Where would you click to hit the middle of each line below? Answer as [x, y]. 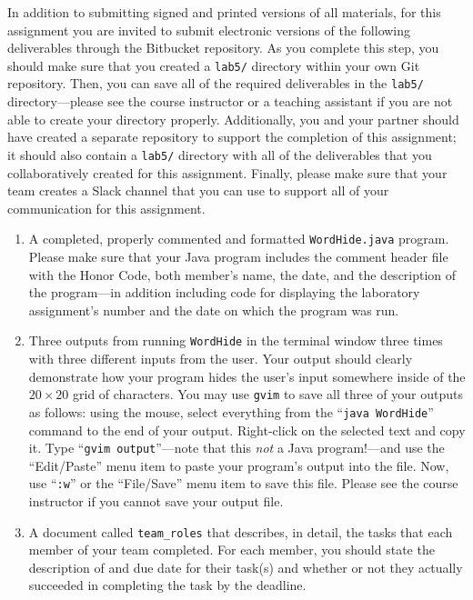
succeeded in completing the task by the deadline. [167, 585]
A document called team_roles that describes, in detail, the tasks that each [241, 531]
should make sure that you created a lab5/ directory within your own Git [214, 65]
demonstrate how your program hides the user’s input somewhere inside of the [247, 376]
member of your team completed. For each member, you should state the [231, 550]
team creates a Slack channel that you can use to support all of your [198, 190]
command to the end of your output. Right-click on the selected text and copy [247, 430]
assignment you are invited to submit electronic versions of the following [209, 30]
